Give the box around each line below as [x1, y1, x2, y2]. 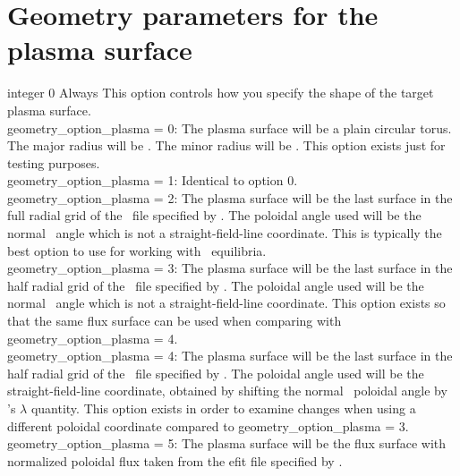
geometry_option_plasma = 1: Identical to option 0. [7, 171, 298, 190]
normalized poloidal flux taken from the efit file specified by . [7, 451, 343, 470]
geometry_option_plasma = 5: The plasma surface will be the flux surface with [7, 434, 447, 453]
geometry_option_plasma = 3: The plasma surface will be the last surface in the [7, 259, 453, 277]
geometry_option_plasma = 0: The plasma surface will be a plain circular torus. [7, 118, 452, 137]
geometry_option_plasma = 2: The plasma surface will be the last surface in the [7, 188, 453, 207]
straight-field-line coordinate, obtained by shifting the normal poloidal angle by [7, 381, 447, 400]
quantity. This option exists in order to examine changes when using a [30, 399, 416, 417]
